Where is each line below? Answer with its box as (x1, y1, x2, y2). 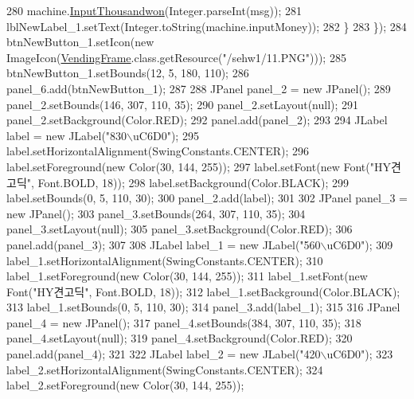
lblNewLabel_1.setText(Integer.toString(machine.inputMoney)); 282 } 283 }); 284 (6, 18, 407, 34)
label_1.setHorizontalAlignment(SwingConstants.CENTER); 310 (6, 252, 323, 268)
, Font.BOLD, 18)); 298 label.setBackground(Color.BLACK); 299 (31, 174, 349, 190)
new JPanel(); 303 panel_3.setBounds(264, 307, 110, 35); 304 (6, 205, 306, 221)
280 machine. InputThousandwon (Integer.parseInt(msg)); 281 (6, 2, 302, 18)
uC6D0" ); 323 (326, 346, 393, 362)
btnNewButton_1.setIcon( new (6, 33, 154, 50)
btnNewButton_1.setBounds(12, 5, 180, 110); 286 (6, 65, 249, 81)
